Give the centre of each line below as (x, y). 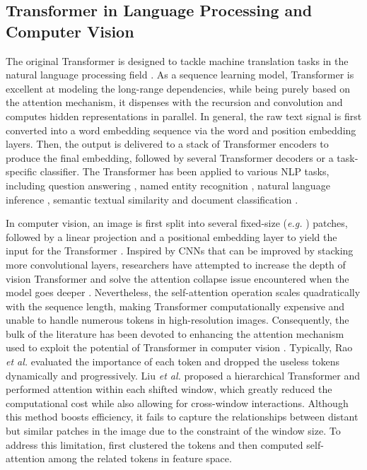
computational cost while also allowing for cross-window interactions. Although (177, 403)
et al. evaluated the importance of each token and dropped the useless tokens (173, 362)
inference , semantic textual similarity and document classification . (152, 199)
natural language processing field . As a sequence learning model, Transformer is (180, 75)
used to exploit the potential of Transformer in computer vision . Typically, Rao (179, 347)
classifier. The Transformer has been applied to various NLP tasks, (185, 171)
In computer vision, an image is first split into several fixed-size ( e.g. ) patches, (177, 223)
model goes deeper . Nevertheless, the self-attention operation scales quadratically (183, 292)
